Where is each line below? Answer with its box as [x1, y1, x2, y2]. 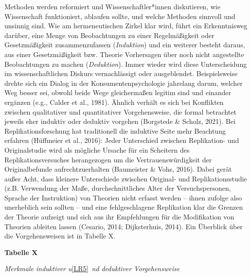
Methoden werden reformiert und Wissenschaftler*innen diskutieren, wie [4, 1, 220, 11]
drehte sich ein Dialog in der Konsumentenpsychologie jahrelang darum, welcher [4, 78, 243, 88]
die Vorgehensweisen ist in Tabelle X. [4, 231, 116, 241]
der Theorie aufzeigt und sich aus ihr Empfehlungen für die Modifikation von [4, 212, 234, 222]
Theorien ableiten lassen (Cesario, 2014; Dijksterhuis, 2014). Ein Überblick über [4, 221, 243, 231]
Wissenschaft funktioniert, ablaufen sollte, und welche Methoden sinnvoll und [4, 11, 235, 21]
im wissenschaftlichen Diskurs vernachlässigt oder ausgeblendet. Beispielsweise [4, 68, 238, 79]
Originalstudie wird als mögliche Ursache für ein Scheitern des [4, 144, 190, 155]
